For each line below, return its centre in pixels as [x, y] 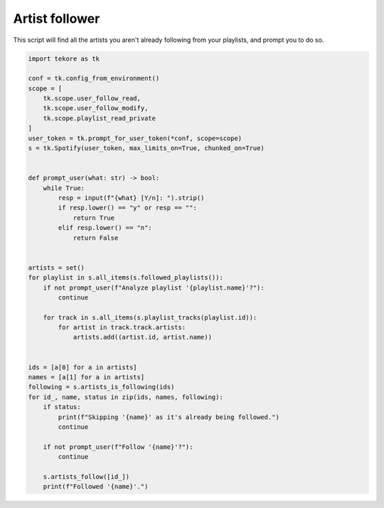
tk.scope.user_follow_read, [92, 99]
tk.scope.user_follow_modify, [96, 108]
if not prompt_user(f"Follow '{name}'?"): [118, 447]
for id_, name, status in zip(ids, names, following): [126, 397]
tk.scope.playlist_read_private [100, 118]
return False [96, 238]
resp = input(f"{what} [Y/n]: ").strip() [131, 198]
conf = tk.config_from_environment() [94, 79]
